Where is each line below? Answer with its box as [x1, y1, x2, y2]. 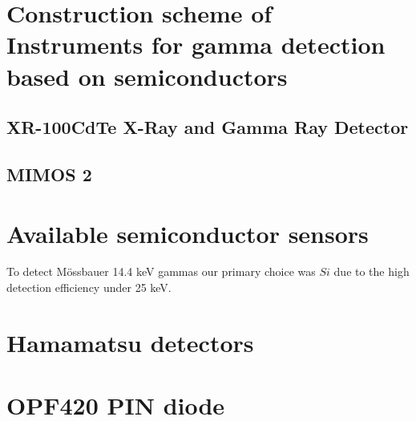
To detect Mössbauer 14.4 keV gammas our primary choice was [6, 263, 316, 280]
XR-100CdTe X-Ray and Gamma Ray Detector [6, 115, 409, 140]
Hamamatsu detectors [6, 326, 254, 358]
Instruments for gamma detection [6, 28, 386, 61]
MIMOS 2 [6, 161, 92, 186]
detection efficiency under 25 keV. [6, 279, 172, 296]
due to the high [333, 263, 410, 280]
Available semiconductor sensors [6, 217, 369, 249]
